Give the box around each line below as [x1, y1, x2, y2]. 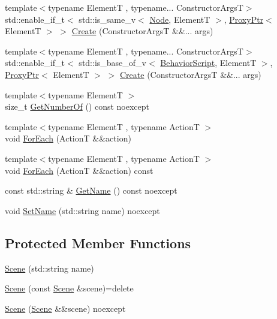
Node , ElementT [149, 13, 210, 25]
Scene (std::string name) [5, 261, 94, 274]
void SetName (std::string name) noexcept [5, 204, 160, 216]
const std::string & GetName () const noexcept [5, 184, 177, 197]
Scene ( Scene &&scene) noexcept [5, 302, 126, 314]
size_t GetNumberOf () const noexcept [5, 100, 150, 113]
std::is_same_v [79, 13, 136, 25]
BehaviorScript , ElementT [160, 56, 257, 69]
